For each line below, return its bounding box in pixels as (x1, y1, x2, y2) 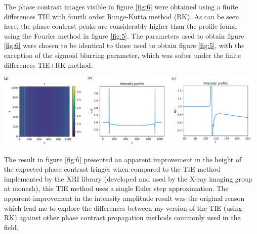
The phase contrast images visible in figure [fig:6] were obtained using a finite (4, 1, 238, 11)
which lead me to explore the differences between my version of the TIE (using (4, 202, 242, 213)
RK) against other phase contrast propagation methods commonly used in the (4, 212, 241, 223)
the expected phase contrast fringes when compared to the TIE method (4, 164, 220, 174)
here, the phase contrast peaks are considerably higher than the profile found (4, 21, 237, 31)
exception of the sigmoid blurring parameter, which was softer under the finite (4, 49, 241, 60)
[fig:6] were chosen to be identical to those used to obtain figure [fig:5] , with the (4, 40, 245, 50)
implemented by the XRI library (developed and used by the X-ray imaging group (4, 173, 253, 184)
